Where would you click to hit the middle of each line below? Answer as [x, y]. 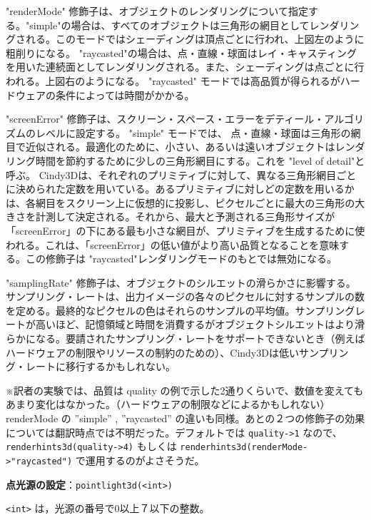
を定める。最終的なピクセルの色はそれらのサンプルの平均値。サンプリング [181, 310]
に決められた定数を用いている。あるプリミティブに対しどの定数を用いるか [180, 189]
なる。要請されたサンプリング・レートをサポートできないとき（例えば [200, 338]
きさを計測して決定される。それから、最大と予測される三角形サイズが [171, 216]
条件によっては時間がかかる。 [125, 95]
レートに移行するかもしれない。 [100, 366]
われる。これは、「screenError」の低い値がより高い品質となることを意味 [173, 244]
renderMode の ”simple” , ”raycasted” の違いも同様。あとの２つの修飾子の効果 [185, 418]
